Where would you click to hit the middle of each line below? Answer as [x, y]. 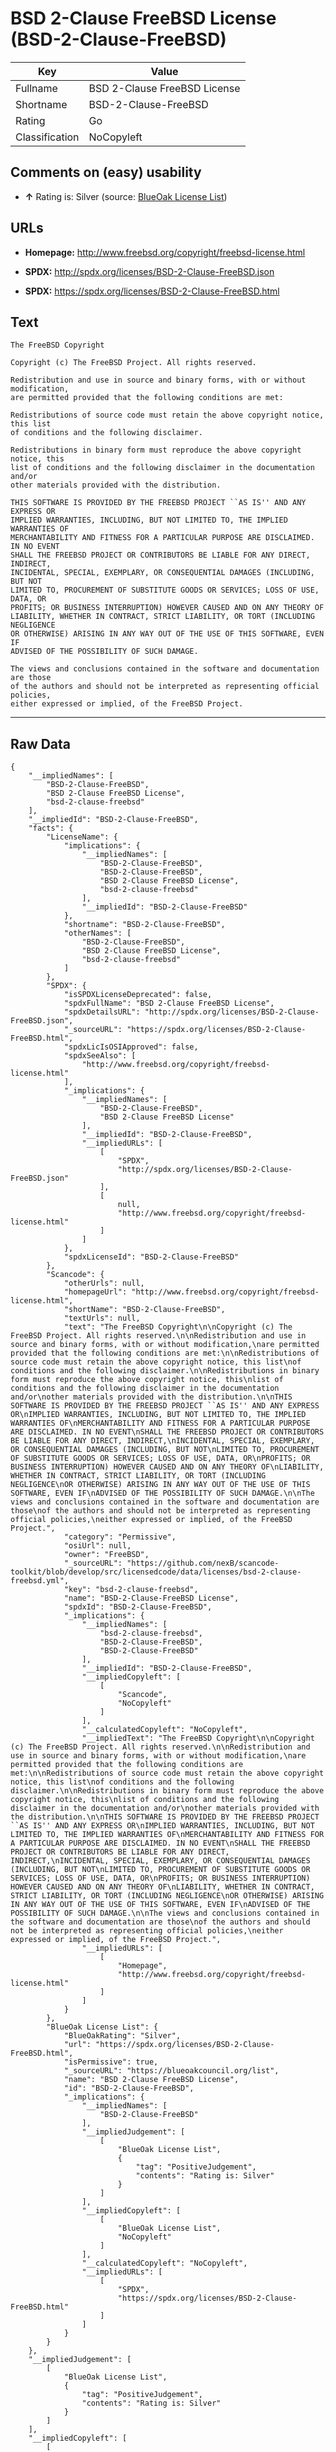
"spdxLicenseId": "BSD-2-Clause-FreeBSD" [151, 1257]
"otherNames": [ [97, 933]
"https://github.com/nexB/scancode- [203, 1563]
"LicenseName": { [82, 837]
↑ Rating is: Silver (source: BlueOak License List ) [126, 196]
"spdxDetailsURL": [102, 1012]
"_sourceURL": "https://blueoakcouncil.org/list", [171, 2071]
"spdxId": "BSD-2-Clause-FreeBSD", [138, 1607]
